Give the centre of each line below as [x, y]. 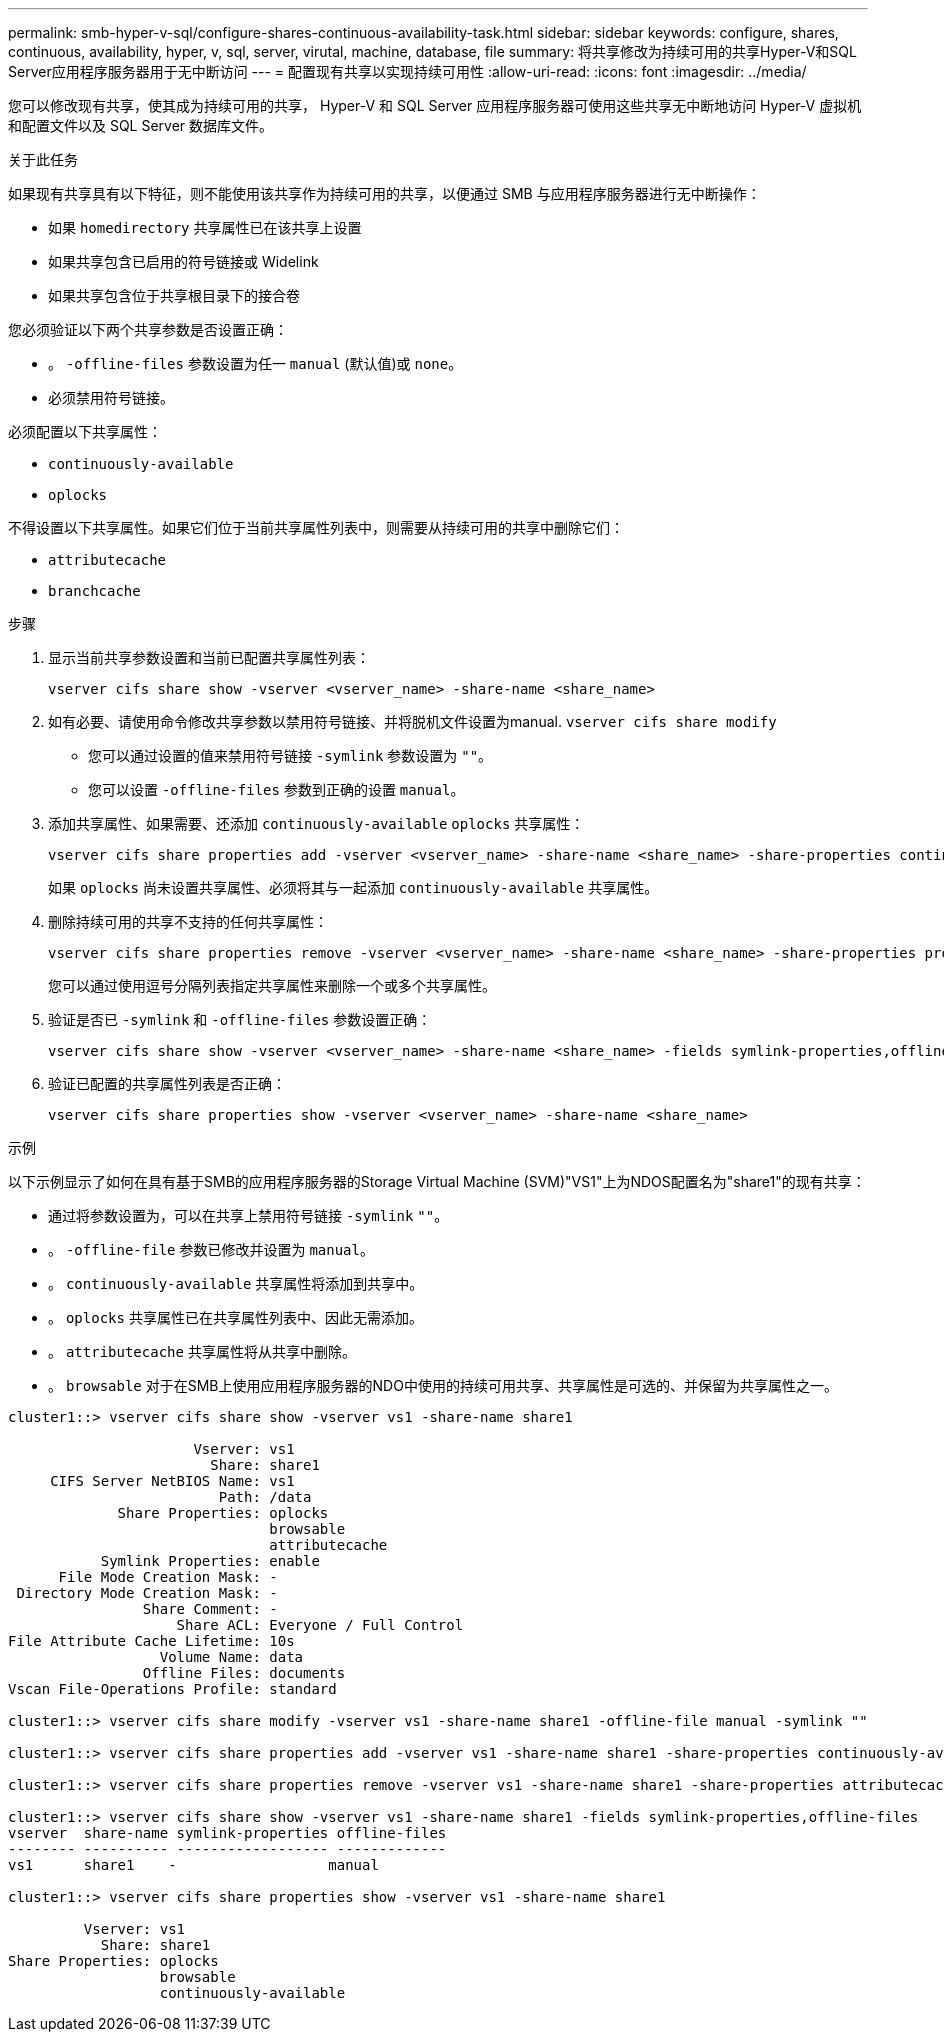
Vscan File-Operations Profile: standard [172, 1689]
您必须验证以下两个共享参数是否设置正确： [148, 329]
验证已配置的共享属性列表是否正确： [167, 1083]
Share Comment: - [210, 1609]
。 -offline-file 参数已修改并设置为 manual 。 [211, 1249]
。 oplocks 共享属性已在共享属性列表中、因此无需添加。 [235, 1317]
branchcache [94, 591]
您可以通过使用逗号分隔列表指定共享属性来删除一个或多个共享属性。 [272, 985]
